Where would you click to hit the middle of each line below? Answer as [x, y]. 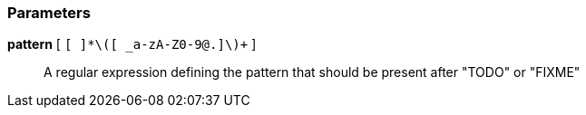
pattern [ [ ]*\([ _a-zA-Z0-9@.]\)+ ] [132, 44]
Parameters [49, 13]
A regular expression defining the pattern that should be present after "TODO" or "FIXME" [312, 72]
